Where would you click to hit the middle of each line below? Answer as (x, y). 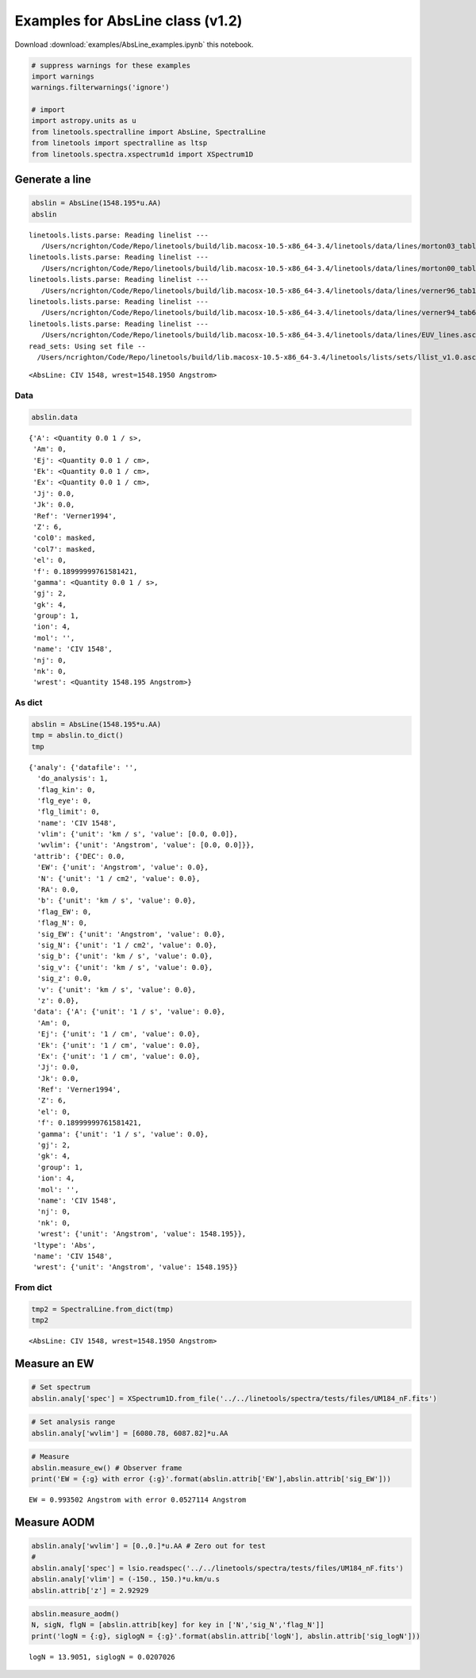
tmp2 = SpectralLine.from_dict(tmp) (103, 1309)
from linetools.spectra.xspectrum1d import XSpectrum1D (142, 154)
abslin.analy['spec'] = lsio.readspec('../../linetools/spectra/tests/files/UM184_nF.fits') (217, 1568)
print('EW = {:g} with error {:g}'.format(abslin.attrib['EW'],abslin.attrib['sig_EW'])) (211, 1479)
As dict (29, 702)
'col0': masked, (64, 538)
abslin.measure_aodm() (75, 1614)
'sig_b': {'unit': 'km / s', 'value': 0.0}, (125, 956)
